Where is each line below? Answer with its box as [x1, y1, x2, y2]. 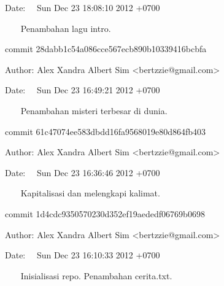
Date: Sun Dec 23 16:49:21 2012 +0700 [5, 83, 160, 96]
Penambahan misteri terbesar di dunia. [20, 104, 168, 117]
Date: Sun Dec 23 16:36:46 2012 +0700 [5, 166, 160, 179]
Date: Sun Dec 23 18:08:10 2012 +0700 [5, 1, 160, 14]
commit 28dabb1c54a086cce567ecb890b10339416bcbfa [5, 42, 207, 55]
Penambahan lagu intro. [20, 21, 111, 34]
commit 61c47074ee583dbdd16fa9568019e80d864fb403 [5, 125, 206, 137]
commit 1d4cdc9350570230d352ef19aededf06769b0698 [5, 207, 205, 220]
